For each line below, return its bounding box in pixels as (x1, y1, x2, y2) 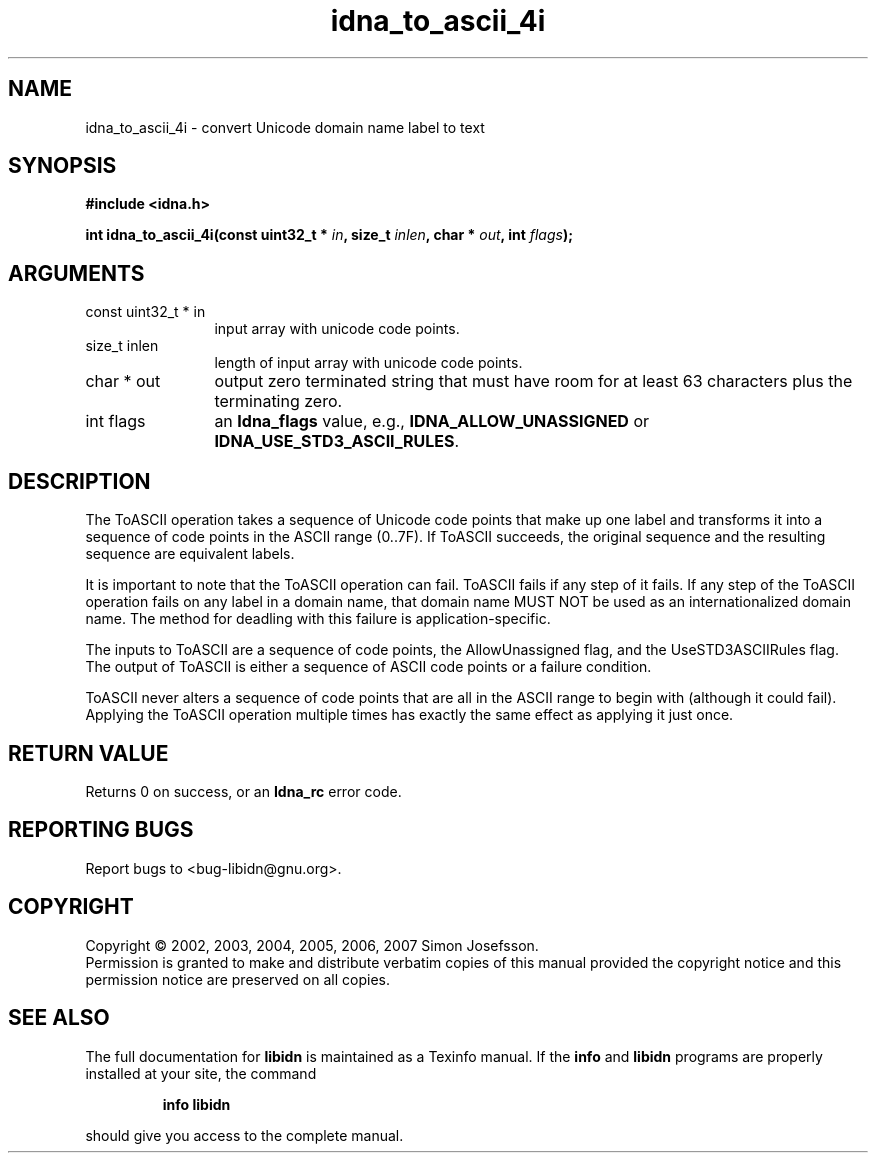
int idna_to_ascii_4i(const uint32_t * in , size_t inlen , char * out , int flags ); (85, 226, 573, 244)
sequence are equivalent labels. (85, 545, 295, 563)
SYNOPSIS (8, 153, 117, 179)
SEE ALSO (8, 1005, 110, 1031)
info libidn (162, 1095, 231, 1113)
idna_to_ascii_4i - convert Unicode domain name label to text (85, 118, 485, 136)
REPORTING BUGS (8, 817, 194, 843)
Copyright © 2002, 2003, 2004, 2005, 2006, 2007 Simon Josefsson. (85, 936, 539, 954)
